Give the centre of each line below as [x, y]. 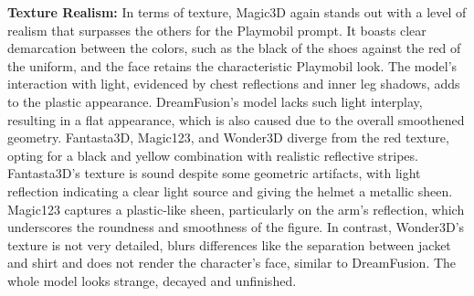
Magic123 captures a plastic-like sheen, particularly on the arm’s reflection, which [236, 209]
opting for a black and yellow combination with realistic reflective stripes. [213, 155]
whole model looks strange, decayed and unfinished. [152, 280]
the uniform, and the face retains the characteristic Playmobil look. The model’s [232, 65]
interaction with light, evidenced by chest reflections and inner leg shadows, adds [234, 84]
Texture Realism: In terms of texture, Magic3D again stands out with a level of [237, 12]
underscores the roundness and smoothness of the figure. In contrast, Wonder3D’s [236, 227]
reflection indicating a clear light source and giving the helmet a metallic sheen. [230, 190]
